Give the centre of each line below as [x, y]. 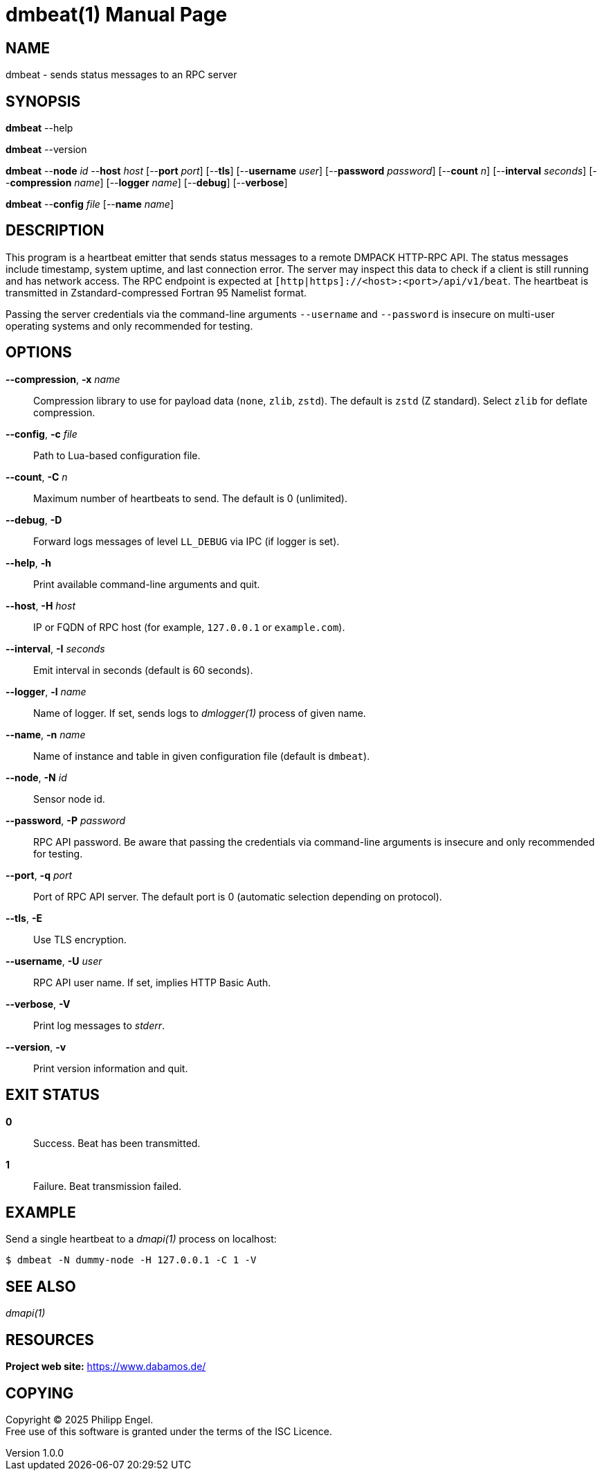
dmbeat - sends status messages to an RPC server [121, 75]
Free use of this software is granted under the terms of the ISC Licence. [169, 1431]
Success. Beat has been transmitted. [117, 1143]
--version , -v [36, 1047]
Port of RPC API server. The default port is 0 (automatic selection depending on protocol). [238, 896]
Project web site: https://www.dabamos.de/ [106, 1367]
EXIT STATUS [53, 1095]
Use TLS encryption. [80, 939]
